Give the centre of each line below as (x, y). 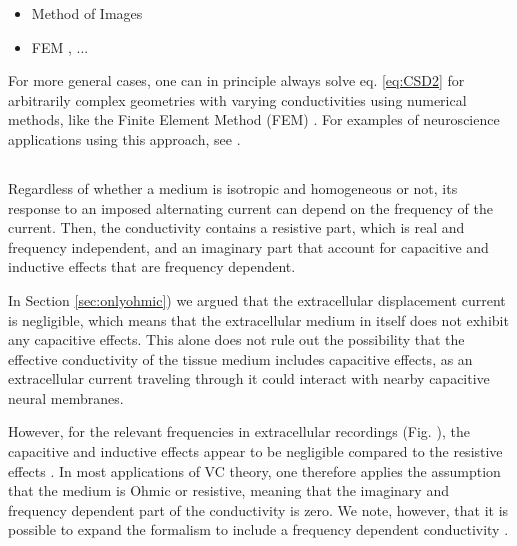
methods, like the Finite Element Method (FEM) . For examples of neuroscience (254, 119)
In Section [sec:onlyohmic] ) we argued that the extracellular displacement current (257, 299)
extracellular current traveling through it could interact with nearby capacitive (249, 378)
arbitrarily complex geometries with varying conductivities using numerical (237, 99)
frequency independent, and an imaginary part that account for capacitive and (248, 246)
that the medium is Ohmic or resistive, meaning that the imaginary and (228, 490)
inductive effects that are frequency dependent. (152, 266)
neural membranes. (66, 397)
